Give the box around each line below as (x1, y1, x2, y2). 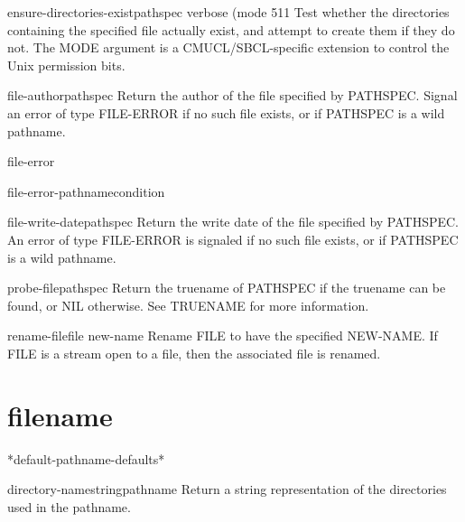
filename (7, 396, 113, 433)
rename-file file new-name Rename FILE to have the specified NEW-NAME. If (7, 326, 438, 345)
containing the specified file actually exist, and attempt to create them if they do (7, 20, 455, 39)
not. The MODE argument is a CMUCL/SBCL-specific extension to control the (7, 38, 450, 57)
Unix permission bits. (7, 55, 126, 74)
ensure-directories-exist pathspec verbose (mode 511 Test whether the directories (7, 3, 450, 21)
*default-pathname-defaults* (7, 449, 165, 468)
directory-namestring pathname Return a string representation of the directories (7, 480, 447, 499)
